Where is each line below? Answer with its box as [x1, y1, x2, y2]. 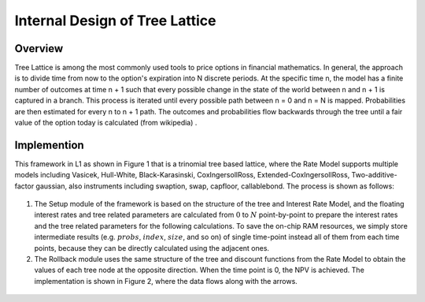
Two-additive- [351, 170, 397, 180]
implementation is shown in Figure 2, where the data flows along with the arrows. [34, 276, 298, 285]
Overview [14, 42, 64, 55]
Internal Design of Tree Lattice [14, 12, 216, 29]
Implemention [14, 138, 84, 151]
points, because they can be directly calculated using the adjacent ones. [34, 243, 270, 252]
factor [14, 181, 35, 191]
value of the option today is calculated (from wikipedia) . [14, 118, 198, 128]
